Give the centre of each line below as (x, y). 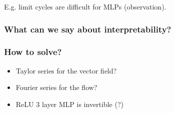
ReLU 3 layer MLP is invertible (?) (69, 104)
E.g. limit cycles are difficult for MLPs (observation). (85, 6)
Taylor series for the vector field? (66, 70)
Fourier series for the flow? (56, 87)
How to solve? (33, 52)
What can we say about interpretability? (88, 29)
